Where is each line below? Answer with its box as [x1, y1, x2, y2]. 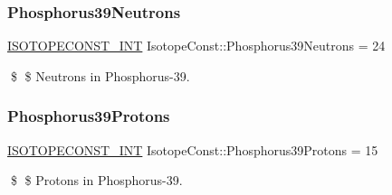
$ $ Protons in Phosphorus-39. [10, 171, 183, 190]
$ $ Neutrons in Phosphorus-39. [10, 66, 190, 85]
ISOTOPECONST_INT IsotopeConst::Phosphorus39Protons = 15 [7, 140, 378, 159]
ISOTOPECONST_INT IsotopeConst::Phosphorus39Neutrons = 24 [7, 36, 386, 55]
